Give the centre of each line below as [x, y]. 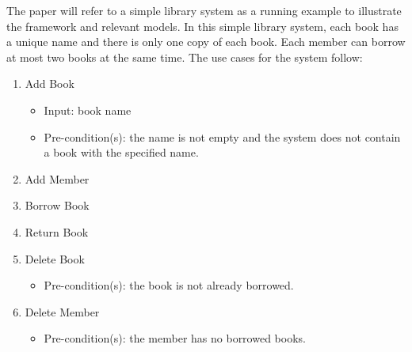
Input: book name [88, 110]
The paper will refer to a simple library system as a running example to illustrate [204, 10]
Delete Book [55, 258]
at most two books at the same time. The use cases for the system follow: [185, 57]
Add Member [57, 178]
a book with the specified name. [121, 152]
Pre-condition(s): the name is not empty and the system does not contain [222, 136]
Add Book [50, 83]
